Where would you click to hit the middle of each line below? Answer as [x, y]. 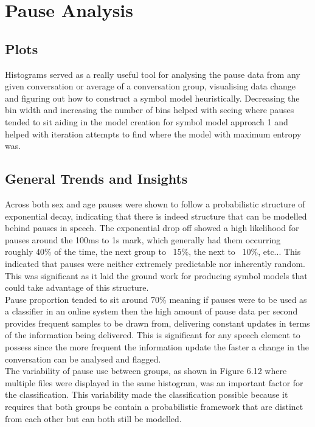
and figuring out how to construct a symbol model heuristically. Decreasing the [152, 98]
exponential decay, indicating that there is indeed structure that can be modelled [156, 216]
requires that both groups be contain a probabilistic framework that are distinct [154, 407]
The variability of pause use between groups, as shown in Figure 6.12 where [146, 371]
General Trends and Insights [96, 179]
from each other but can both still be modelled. [93, 418]
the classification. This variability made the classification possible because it [147, 394]
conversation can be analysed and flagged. [83, 359]
